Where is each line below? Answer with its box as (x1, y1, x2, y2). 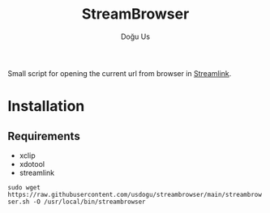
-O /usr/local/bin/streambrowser (32, 198, 147, 206)
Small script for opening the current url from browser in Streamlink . (7, 68, 232, 78)
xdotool (19, 159, 45, 168)
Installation (7, 97, 85, 116)
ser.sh (7, 198, 30, 206)
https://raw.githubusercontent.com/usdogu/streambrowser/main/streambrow (7, 190, 263, 198)
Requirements (7, 129, 80, 143)
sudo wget (7, 183, 41, 191)
